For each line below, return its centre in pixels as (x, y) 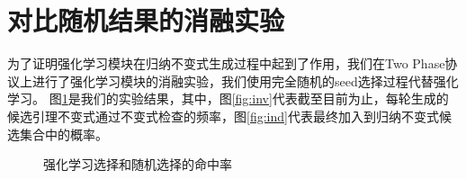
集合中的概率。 (63, 134)
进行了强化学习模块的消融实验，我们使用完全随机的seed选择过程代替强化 (245, 81)
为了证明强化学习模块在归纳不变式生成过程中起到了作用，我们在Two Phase (226, 63)
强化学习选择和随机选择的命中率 (138, 164)
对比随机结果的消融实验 (146, 20)
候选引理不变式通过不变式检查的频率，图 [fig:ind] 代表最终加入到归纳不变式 (223, 116)
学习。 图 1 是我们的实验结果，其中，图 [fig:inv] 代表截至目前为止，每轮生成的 (228, 98)
